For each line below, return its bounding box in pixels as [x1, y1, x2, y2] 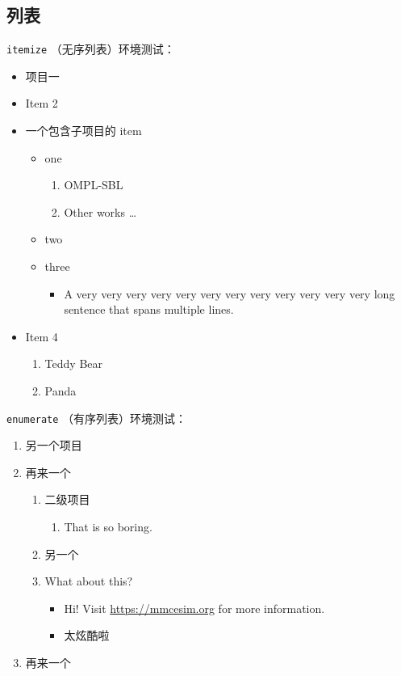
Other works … [64, 203, 137, 220]
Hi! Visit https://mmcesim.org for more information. [64, 599, 325, 616]
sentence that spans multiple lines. [64, 301, 234, 318]
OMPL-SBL [64, 176, 123, 193]
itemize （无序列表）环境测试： [6, 40, 175, 57]
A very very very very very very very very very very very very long [64, 285, 395, 302]
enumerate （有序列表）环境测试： [6, 409, 187, 426]
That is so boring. [64, 518, 152, 535]
